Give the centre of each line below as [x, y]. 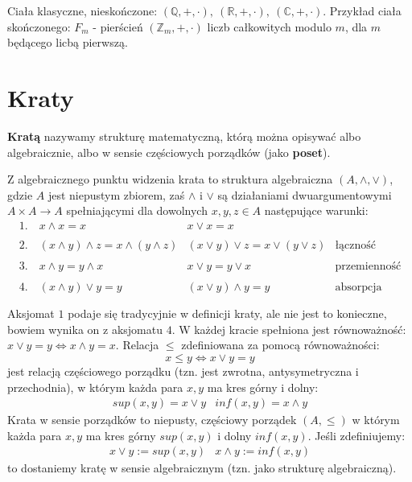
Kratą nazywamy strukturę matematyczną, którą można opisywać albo [184, 136]
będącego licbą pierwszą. [68, 42]
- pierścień [118, 26]
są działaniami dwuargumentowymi [305, 194]
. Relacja [137, 345]
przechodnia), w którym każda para [95, 387]
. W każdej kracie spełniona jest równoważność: [289, 329]
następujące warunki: [316, 210]
